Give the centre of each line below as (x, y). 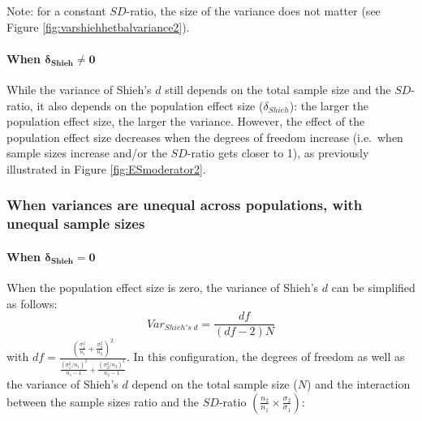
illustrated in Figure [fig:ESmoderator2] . (106, 168)
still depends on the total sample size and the (278, 89)
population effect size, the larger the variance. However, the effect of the (186, 121)
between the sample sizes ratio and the (103, 401)
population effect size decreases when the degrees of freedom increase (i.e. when (205, 137)
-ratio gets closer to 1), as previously (278, 153)
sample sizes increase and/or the (87, 153)
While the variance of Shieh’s (79, 89)
